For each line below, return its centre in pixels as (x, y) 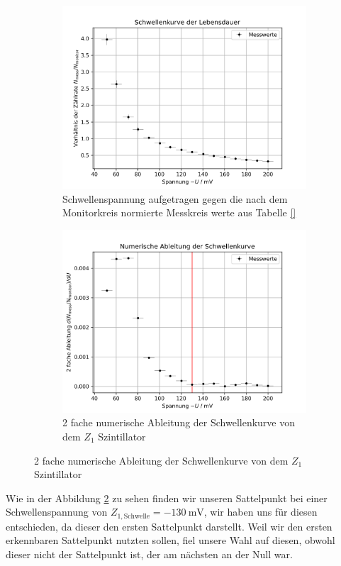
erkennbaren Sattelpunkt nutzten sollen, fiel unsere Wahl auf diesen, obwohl (170, 540)
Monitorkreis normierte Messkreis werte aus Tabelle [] (179, 212)
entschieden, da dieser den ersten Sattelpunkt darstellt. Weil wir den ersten (169, 526)
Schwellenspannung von (57, 512)
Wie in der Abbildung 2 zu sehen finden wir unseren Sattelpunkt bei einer (167, 498)
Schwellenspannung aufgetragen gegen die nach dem (175, 198)
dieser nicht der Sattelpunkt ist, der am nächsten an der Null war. (149, 554)
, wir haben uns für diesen (261, 512)
